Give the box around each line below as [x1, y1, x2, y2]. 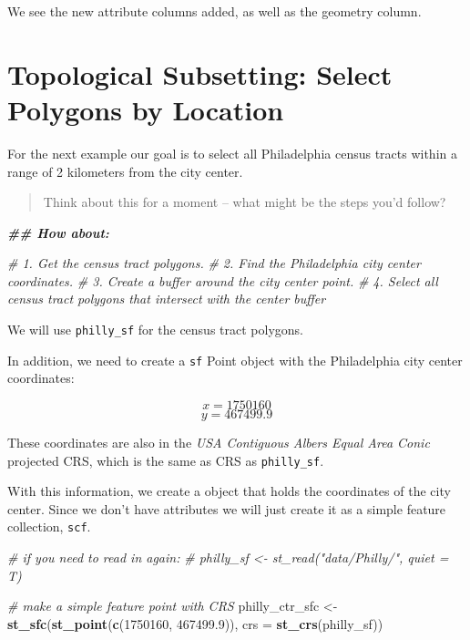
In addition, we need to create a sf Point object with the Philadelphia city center [7, 350, 463, 369]
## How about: [7, 222, 109, 242]
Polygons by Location [7, 90, 284, 128]
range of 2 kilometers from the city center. [7, 161, 243, 181]
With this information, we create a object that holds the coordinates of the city [7, 481, 451, 501]
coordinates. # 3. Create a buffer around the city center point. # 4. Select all [7, 271, 438, 290]
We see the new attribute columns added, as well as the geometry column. [7, 2, 422, 20]
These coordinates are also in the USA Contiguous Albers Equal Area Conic [7, 432, 430, 451]
